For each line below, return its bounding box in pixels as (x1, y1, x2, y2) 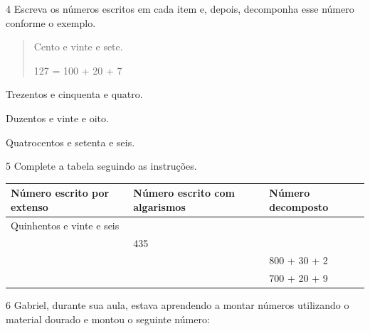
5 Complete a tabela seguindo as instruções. (6, 158, 197, 173)
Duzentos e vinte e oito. (6, 110, 109, 125)
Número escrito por (11, 185, 110, 200)
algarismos (133, 199, 186, 214)
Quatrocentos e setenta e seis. (6, 134, 135, 149)
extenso (11, 199, 48, 214)
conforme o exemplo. (6, 15, 96, 30)
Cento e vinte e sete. (33, 39, 123, 54)
